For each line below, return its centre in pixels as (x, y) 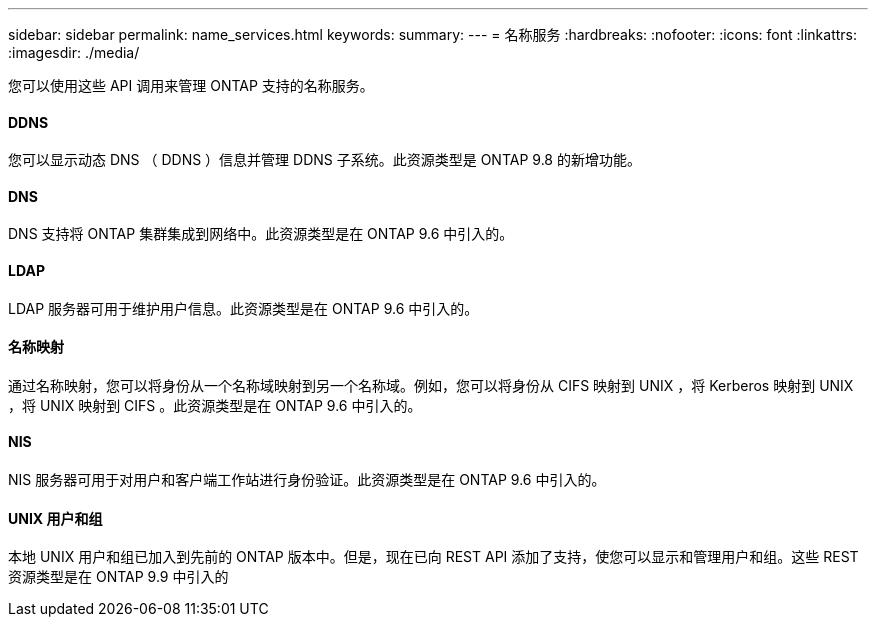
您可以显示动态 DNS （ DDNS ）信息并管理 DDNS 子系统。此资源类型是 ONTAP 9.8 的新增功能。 (324, 160)
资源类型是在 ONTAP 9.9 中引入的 (118, 577)
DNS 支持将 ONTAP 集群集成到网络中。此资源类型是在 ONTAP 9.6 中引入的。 (261, 234)
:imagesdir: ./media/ (74, 52)
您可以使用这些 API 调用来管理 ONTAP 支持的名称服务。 (191, 85)
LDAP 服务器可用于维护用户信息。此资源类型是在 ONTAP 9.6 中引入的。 (243, 308)
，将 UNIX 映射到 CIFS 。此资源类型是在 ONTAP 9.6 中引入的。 (215, 405)
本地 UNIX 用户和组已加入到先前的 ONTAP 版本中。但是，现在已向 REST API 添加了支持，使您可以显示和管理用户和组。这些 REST (433, 557)
